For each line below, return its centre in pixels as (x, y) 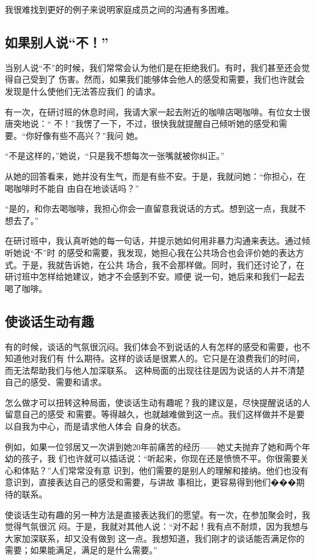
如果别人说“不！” (57, 42)
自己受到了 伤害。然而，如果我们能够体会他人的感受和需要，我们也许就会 (159, 79)
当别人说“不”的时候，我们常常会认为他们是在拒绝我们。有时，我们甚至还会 (153, 67)
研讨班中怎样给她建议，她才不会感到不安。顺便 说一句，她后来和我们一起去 (155, 276)
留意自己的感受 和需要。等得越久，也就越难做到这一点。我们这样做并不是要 (155, 414)
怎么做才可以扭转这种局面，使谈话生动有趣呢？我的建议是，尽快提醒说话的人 (157, 402)
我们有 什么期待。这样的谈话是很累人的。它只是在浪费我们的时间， (171, 358)
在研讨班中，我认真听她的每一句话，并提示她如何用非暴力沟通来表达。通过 (153, 241)
